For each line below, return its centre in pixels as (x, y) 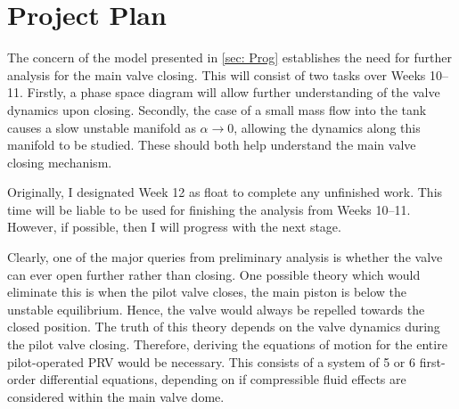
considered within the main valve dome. (116, 396)
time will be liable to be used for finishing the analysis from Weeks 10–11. (209, 209)
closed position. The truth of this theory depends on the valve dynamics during (224, 327)
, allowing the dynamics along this (327, 127)
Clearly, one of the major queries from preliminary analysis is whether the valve (225, 257)
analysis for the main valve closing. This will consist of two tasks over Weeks (217, 74)
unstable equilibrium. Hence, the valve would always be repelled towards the (216, 309)
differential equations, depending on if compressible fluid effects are (223, 379)
